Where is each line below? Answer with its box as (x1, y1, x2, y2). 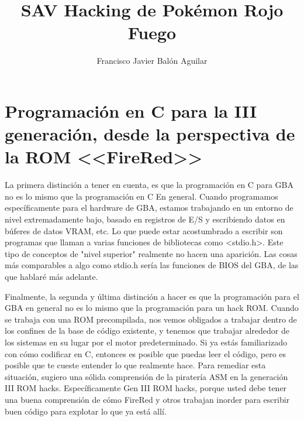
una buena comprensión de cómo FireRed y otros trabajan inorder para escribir (5, 393, 290, 405)
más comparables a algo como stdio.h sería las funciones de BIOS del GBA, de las (5, 259, 299, 271)
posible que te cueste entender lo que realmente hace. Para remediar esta (5, 359, 266, 371)
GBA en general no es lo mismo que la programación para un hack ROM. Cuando (5, 302, 299, 314)
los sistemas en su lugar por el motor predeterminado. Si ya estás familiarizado (5, 336, 287, 348)
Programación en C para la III (5, 98, 257, 122)
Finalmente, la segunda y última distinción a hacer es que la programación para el (5, 290, 299, 302)
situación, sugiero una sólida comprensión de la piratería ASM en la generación (5, 370, 288, 382)
